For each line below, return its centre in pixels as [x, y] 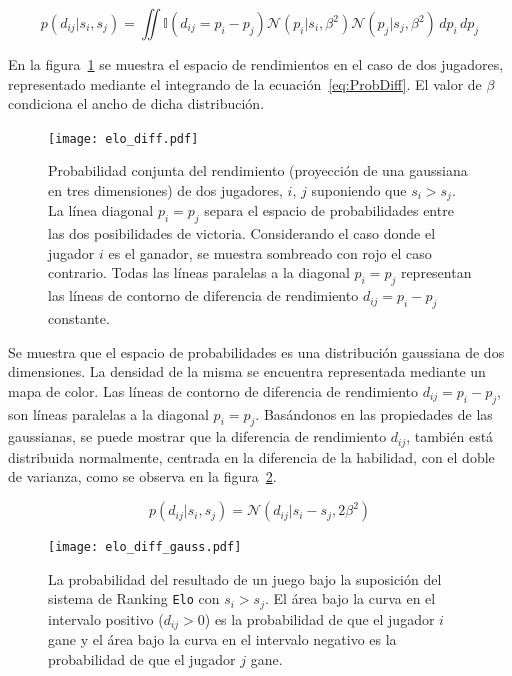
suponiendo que [359, 190]
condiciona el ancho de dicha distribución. [136, 103]
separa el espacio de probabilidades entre [329, 210]
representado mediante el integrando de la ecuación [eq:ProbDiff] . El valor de [245, 83]
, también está [450, 436]
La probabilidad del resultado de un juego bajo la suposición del [245, 578]
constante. [79, 318]
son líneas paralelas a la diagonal [108, 413]
